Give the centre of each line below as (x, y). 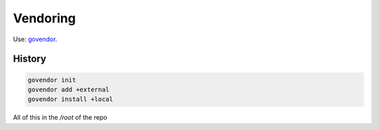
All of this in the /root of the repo (60, 117)
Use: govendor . (35, 39)
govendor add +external (69, 89)
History (30, 59)
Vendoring (45, 18)
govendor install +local (71, 99)
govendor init (52, 80)
